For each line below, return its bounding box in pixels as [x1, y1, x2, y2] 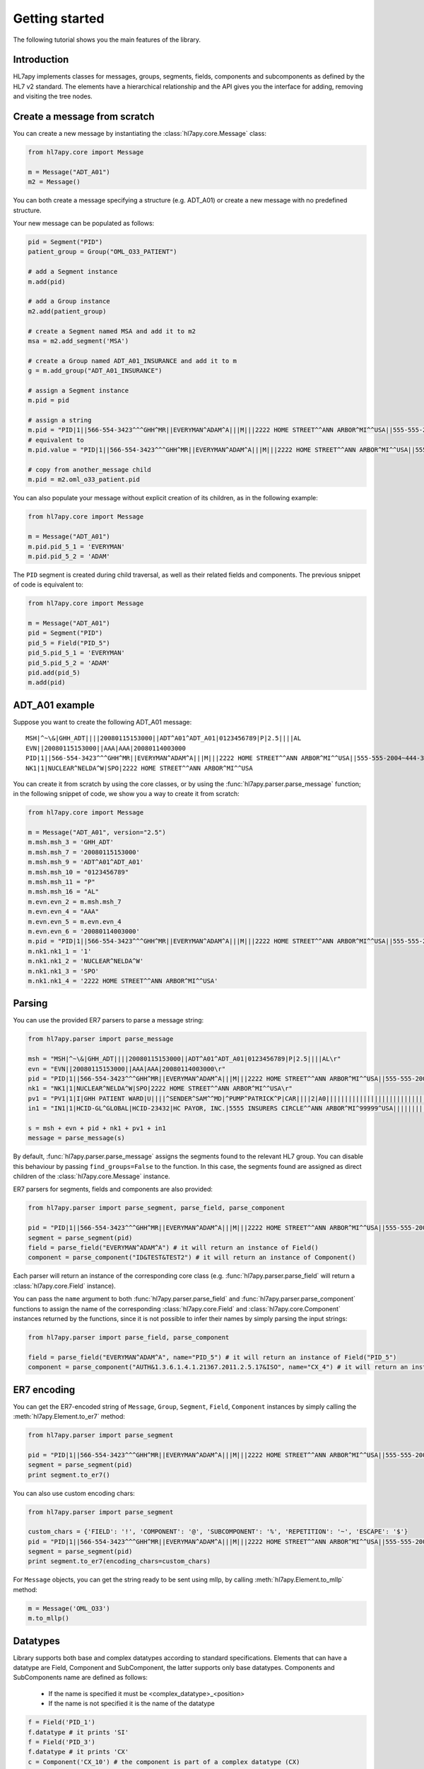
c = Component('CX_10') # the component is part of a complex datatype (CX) [28, 1758, 300, 1765]
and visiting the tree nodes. [13, 92, 93, 100]
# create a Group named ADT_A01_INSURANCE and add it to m [28, 357, 237, 364]
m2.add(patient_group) [28, 307, 107, 315]
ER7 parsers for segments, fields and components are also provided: [13, 1185, 213, 1194]
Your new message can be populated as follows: [13, 219, 155, 228]
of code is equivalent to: [13, 580, 84, 589]
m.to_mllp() [28, 1614, 70, 1623]
